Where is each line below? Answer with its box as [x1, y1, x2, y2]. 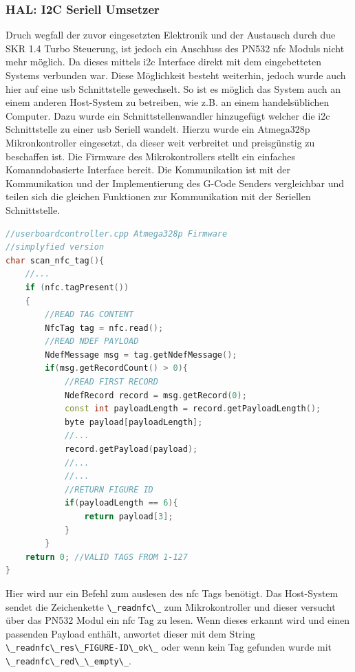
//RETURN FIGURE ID [64, 484, 153, 495]
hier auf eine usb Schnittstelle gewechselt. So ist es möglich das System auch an [6, 81, 341, 96]
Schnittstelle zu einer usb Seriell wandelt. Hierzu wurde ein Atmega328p [6, 122, 310, 136]
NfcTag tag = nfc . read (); [45, 323, 164, 333]
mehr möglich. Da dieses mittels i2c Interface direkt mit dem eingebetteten [6, 54, 321, 69]
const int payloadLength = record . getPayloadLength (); [64, 404, 321, 414]
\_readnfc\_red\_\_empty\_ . [6, 653, 131, 668]
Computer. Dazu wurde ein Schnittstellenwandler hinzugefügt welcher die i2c [6, 108, 330, 122]
